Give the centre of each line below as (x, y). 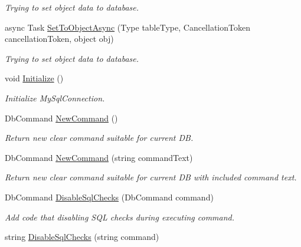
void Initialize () (34, 78)
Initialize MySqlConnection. (55, 98)
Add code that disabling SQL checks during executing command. (120, 217)
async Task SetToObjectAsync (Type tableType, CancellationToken (127, 27)
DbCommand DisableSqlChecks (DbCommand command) (109, 197)
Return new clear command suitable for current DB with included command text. (151, 177)
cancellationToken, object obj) (59, 39)
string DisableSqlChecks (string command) (82, 237)
